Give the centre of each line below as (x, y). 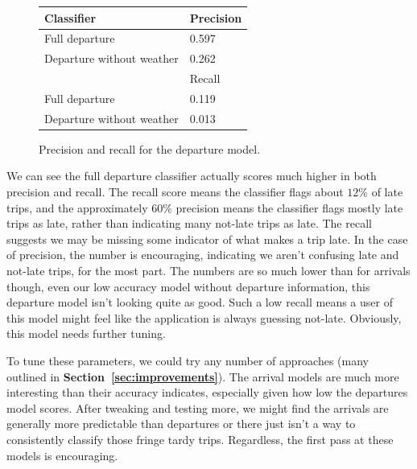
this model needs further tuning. (86, 333)
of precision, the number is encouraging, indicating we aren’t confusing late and (203, 255)
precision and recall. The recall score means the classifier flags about (175, 191)
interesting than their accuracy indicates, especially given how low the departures (207, 392)
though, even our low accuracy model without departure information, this (188, 286)
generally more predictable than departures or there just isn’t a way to (181, 424)
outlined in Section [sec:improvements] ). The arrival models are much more (203, 376)
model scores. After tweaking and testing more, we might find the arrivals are (198, 407)
